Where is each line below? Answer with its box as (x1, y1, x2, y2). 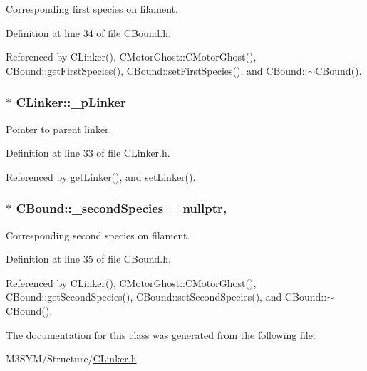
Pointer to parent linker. (6, 121, 112, 136)
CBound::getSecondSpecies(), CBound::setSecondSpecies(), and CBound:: (6, 289, 327, 304)
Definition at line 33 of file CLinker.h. (6, 145, 170, 160)
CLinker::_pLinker (16, 93, 126, 111)
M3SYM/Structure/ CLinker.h (6, 351, 137, 366)
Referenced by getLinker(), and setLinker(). (6, 169, 196, 184)
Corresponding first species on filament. (6, 1, 178, 16)
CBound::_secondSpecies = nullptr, (16, 199, 227, 217)
